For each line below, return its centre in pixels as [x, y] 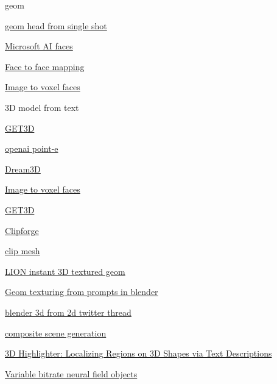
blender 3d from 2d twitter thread [68, 312]
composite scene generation [56, 332]
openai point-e [32, 148]
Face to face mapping [45, 66]
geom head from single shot [56, 25]
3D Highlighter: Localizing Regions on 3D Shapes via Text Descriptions [138, 353]
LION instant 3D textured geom [65, 271]
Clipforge [22, 230]
